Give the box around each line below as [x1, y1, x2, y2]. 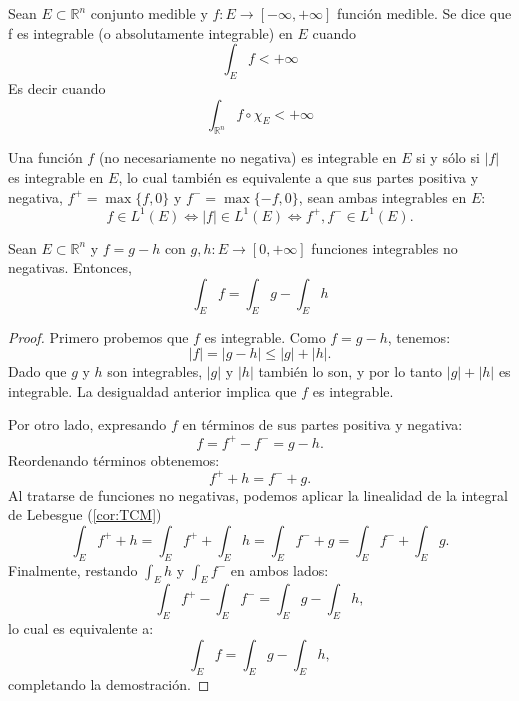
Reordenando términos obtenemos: [8, 449, 220, 470]
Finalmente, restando [8, 559, 138, 580]
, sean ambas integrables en [298, 186, 467, 207]
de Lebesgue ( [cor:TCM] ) [8, 504, 162, 525]
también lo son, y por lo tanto [258, 361, 443, 382]
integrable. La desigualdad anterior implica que [8, 380, 297, 401]
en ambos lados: [230, 559, 329, 580]
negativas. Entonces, [8, 257, 133, 278]
